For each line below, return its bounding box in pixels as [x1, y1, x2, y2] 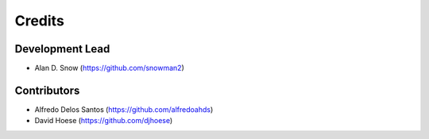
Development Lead [14, 42, 110, 56]
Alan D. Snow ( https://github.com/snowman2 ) [34, 64, 184, 73]
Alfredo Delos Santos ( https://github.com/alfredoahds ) [34, 104, 214, 114]
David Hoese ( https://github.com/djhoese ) [34, 116, 173, 125]
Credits [14, 12, 65, 29]
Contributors [14, 83, 80, 97]
